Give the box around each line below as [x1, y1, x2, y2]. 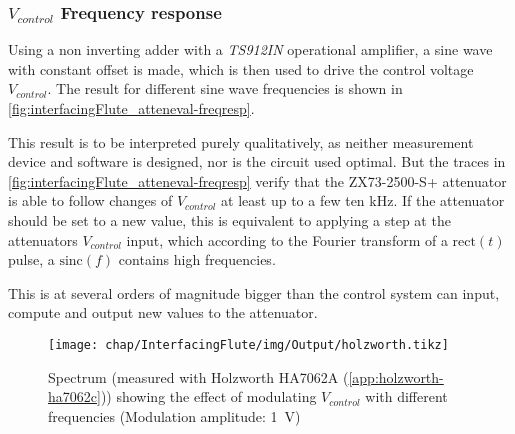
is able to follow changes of [8, 190, 173, 211]
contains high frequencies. [118, 249, 276, 270]
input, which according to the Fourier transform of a [126, 229, 448, 250]
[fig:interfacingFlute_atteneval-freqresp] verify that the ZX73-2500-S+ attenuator [8, 170, 507, 191]
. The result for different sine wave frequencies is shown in [47, 78, 403, 99]
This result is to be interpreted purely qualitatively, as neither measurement [8, 131, 474, 152]
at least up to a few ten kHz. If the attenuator [221, 190, 505, 211]
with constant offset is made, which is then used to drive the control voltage [8, 58, 474, 79]
